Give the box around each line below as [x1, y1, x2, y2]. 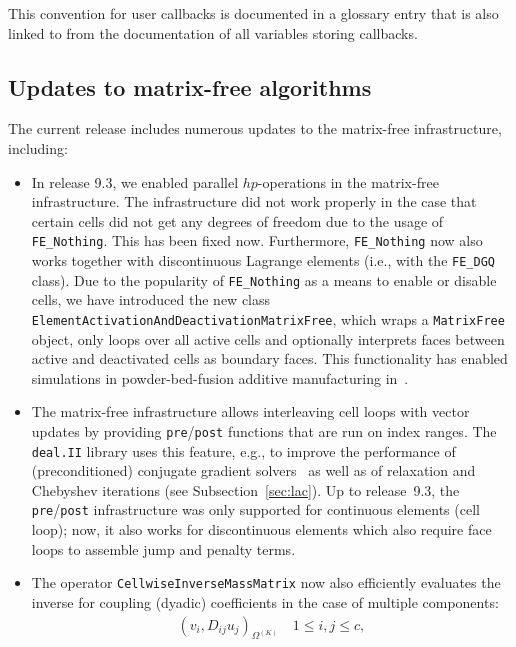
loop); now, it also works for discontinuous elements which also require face [31, 519, 492, 540]
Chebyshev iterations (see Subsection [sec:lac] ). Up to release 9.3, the [31, 479, 460, 500]
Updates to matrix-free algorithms [8, 71, 372, 102]
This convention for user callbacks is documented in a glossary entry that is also [8, 3, 499, 23]
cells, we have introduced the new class [31, 289, 271, 310]
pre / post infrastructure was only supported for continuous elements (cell [31, 499, 480, 520]
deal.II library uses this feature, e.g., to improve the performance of [31, 440, 456, 461]
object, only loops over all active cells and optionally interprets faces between [31, 328, 505, 349]
